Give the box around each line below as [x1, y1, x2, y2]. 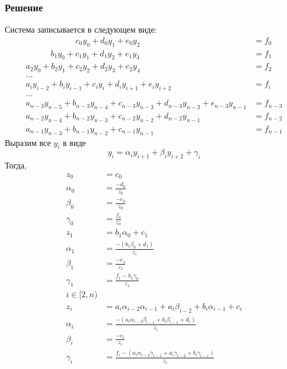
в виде [63, 136, 86, 148]
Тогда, [5, 159, 27, 171]
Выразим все [5, 136, 51, 148]
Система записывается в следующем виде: [5, 23, 157, 36]
